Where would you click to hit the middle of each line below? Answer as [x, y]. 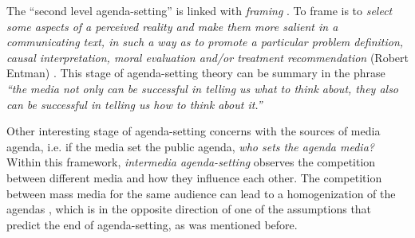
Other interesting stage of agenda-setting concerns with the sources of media [194, 131]
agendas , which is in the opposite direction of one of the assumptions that [189, 209]
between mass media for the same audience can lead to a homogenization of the [201, 193]
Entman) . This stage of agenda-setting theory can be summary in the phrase [196, 73]
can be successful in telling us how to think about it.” [134, 104]
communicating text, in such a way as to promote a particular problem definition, [205, 42]
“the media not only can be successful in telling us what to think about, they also [203, 88]
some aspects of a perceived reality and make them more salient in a [172, 26]
